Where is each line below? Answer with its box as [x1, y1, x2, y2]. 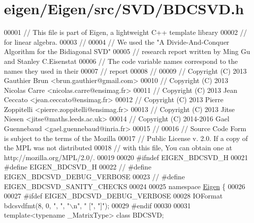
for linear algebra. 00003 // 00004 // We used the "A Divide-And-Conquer [4, 36, 229, 47]
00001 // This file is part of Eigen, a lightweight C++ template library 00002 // [4, 27, 247, 37]
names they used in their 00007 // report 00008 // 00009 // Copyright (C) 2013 [4, 65, 247, 76]
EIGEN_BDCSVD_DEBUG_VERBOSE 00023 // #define [4, 171, 185, 182]
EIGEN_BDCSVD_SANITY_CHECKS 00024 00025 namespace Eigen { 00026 [4, 181, 246, 191]
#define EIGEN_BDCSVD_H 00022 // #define [4, 162, 152, 172]
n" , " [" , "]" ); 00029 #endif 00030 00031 [73, 200, 191, 210]
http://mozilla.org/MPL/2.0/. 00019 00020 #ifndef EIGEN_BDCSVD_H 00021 [4, 152, 248, 162]
